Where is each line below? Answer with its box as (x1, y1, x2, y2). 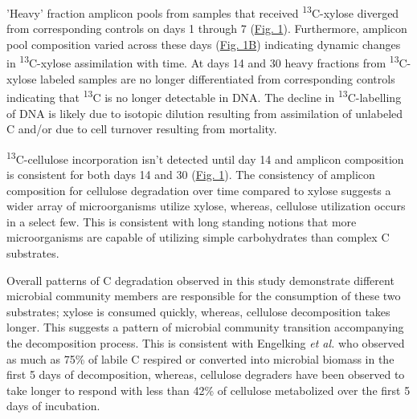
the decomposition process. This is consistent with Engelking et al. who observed (6, 334, 405, 351)
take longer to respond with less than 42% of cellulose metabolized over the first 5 (6, 381, 411, 398)
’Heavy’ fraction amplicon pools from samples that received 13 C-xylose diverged (6, 2, 399, 21)
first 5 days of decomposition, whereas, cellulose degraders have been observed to (6, 366, 405, 383)
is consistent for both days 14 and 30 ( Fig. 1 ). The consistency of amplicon (6, 165, 375, 182)
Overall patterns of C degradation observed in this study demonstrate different (6, 271, 395, 288)
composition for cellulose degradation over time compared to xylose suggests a (6, 181, 391, 198)
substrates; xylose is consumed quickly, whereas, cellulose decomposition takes (6, 303, 390, 319)
